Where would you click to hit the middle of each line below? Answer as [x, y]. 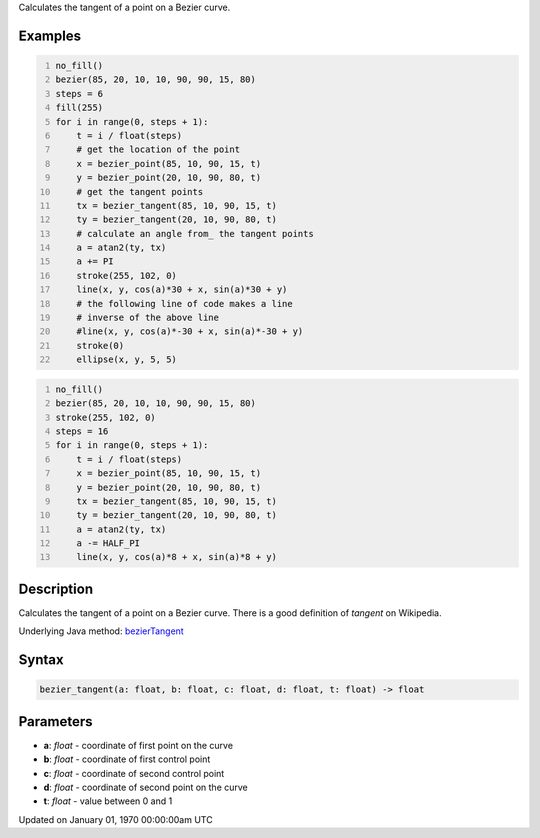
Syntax [41, 660]
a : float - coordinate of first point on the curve [138, 745]
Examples [50, 35]
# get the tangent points [140, 191]
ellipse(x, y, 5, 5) [126, 359]
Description [56, 588]
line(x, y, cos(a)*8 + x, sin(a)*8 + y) [176, 557]
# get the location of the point [158, 149]
